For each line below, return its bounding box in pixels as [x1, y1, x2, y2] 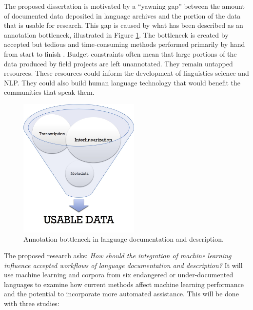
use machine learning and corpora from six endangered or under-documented [4, 269, 234, 280]
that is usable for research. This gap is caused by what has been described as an [4, 20, 243, 30]
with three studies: [4, 298, 59, 308]
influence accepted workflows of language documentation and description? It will [4, 260, 243, 270]
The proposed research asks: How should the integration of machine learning [4, 250, 232, 260]
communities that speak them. [4, 87, 95, 97]
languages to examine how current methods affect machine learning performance [4, 279, 244, 289]
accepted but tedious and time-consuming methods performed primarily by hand [4, 39, 245, 49]
